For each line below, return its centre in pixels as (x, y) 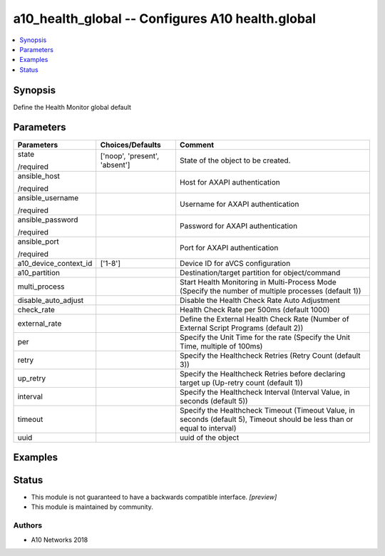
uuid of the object (209, 437)
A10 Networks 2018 (60, 540)
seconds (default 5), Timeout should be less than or (266, 419)
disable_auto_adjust (51, 300)
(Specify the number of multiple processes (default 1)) (270, 291)
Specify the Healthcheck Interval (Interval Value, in (265, 392)
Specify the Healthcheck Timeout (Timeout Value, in (267, 410)
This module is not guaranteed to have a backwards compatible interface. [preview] (154, 497)
